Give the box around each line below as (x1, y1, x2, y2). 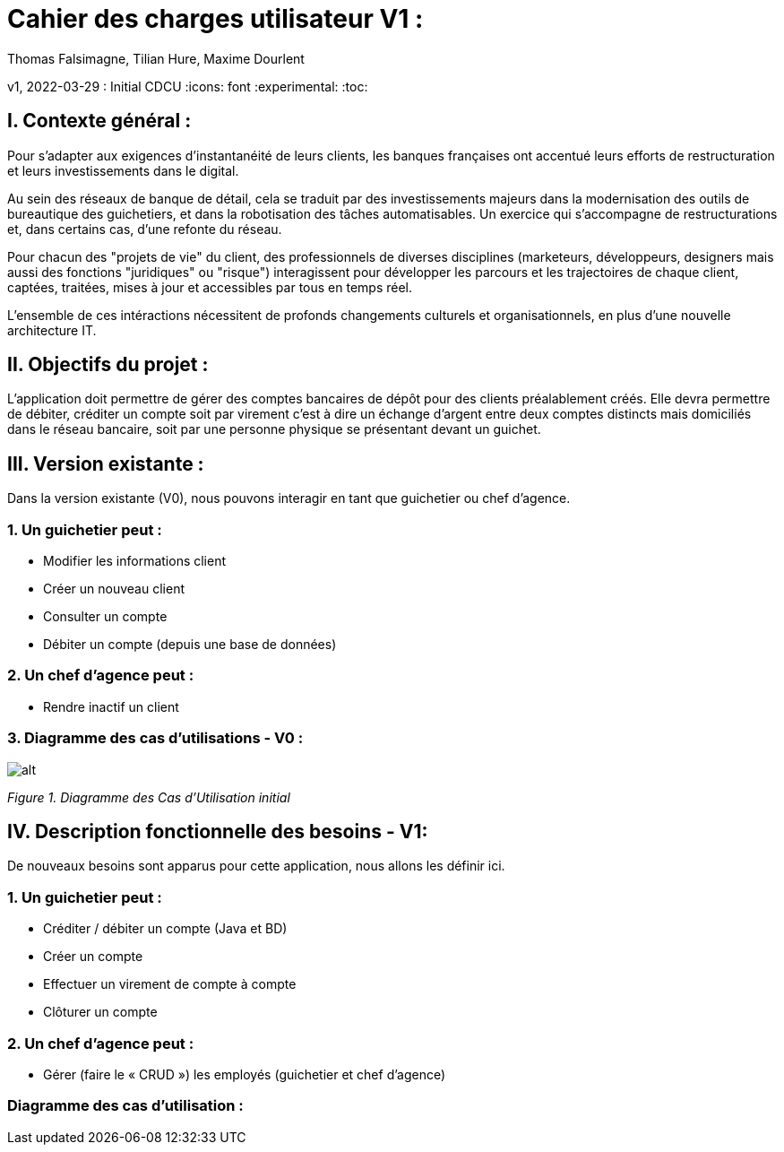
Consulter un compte (43, 609, 168, 625)
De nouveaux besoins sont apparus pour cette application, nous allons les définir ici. (7, 858, 505, 874)
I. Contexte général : (7, 109, 192, 133)
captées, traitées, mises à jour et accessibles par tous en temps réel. (7, 279, 412, 295)
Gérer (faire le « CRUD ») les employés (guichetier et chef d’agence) (43, 1066, 446, 1082)
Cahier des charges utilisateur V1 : (7, 4, 424, 34)
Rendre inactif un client (43, 698, 179, 715)
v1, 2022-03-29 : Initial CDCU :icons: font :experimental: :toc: (7, 78, 368, 94)
